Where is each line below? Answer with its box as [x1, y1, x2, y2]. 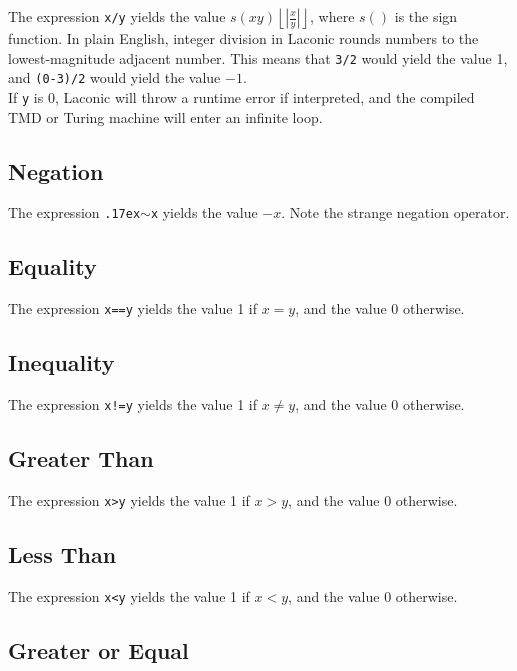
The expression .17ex [8, 202, 141, 223]
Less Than [8, 538, 117, 569]
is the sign [394, 6, 458, 26]
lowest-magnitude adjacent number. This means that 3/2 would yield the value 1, [8, 47, 508, 68]
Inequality [8, 347, 115, 378]
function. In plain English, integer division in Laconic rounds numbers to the [8, 28, 479, 48]
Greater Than [8, 443, 154, 474]
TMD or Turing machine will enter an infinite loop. [8, 106, 323, 127]
